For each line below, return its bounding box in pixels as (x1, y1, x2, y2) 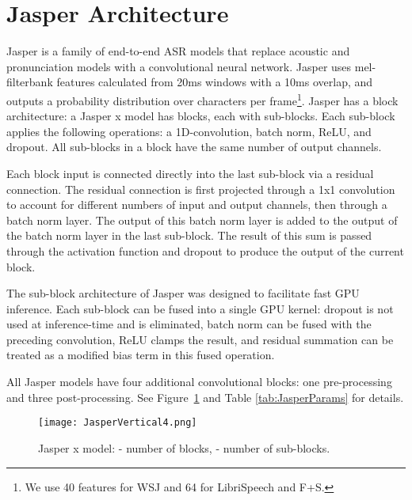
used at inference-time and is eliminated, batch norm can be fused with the (6, 316, 372, 332)
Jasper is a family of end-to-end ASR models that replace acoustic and (6, 43, 350, 59)
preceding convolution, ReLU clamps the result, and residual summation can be (6, 331, 394, 347)
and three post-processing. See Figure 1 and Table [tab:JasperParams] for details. (6, 388, 404, 405)
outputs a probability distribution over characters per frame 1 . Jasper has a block (6, 89, 399, 108)
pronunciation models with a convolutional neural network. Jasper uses (6, 58, 352, 74)
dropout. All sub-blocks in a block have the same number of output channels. (6, 138, 382, 155)
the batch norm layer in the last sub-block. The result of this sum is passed (6, 227, 372, 244)
